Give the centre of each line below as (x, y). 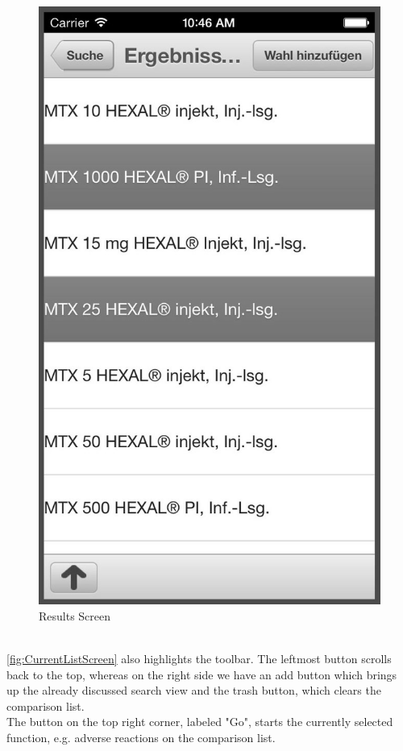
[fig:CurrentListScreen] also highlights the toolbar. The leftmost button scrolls (199, 658)
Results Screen (75, 615)
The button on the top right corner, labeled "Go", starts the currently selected (200, 722)
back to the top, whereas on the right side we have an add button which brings (202, 674)
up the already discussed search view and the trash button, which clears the (194, 690)
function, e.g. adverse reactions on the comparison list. (141, 737)
